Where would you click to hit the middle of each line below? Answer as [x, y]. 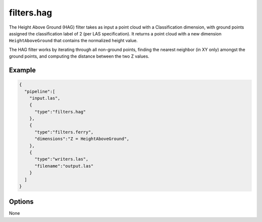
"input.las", [45, 98]
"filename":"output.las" [64, 166]
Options [21, 202]
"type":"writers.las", [62, 159]
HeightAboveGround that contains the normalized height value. [73, 41]
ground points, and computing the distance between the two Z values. [79, 56]
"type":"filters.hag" [60, 112]
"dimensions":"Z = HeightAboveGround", [82, 139]
